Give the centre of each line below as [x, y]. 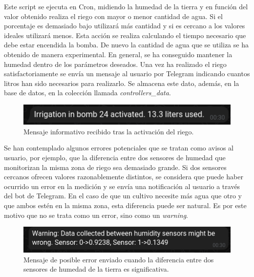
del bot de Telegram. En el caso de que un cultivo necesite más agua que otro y [123, 196]
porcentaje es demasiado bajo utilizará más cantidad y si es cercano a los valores [125, 26]
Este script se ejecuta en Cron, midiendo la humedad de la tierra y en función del [126, 6]
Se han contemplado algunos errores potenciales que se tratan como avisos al [119, 148]
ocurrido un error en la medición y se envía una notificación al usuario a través [122, 186]
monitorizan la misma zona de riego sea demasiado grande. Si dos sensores [115, 167]
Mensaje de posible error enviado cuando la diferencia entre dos [119, 259]
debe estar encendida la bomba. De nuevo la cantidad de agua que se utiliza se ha [126, 45]
